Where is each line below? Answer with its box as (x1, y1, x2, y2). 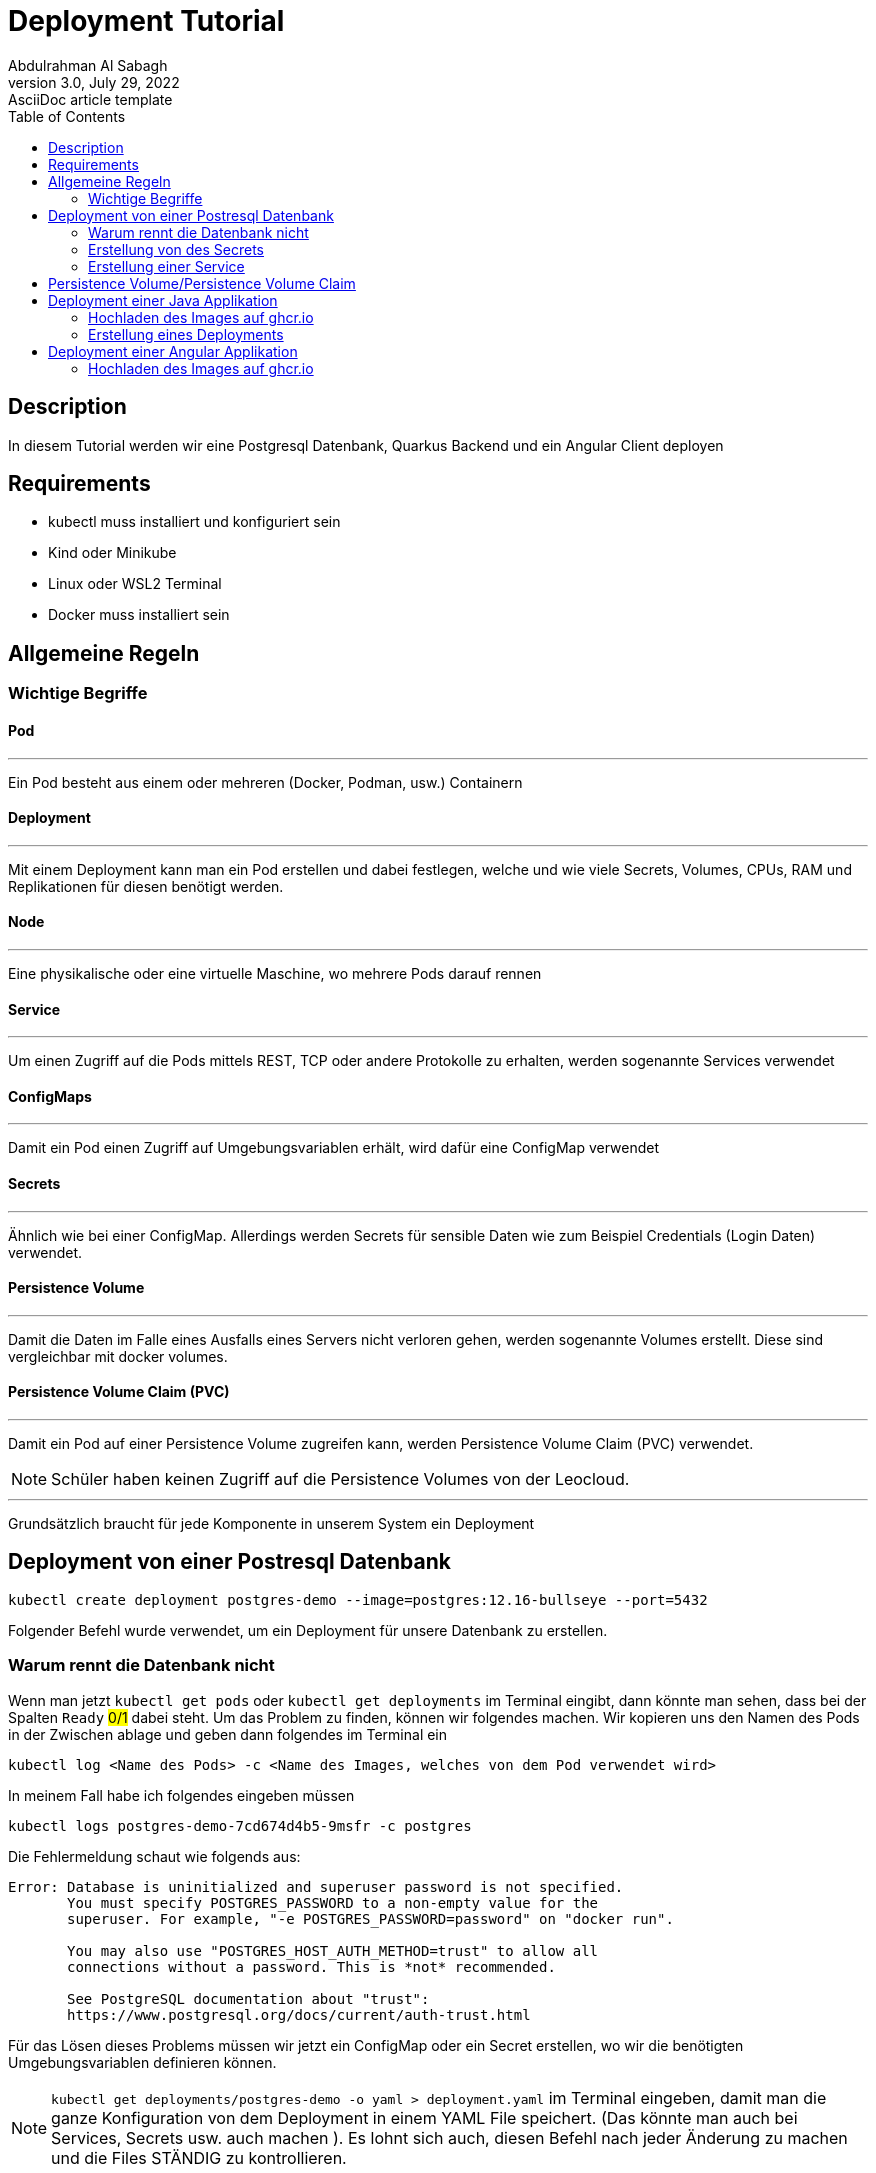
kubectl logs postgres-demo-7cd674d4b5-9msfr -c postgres (8, 1817, 472, 1834)
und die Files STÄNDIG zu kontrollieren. (51, 2147, 347, 2168)
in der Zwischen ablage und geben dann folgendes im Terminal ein (8, 1725, 448, 1743)
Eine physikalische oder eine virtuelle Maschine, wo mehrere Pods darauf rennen (8, 964, 542, 982)
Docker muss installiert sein (48, 606, 230, 624)
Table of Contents (8, 107, 126, 125)
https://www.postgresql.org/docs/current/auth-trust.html (67, 2006, 531, 2023)
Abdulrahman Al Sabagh (8, 56, 168, 74)
